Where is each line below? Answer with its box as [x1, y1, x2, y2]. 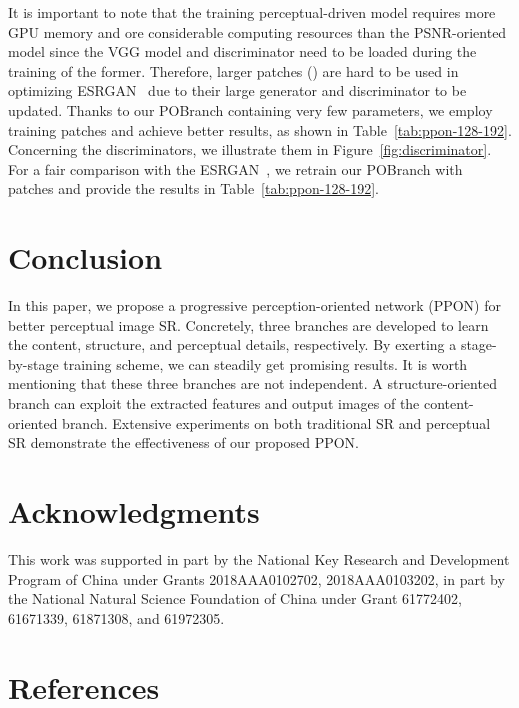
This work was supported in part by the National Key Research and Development [8, 548, 510, 569]
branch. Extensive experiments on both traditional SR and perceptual [62, 412, 491, 433]
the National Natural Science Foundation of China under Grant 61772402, [8, 588, 462, 609]
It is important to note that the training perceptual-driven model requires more [8, 2, 496, 22]
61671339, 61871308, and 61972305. [8, 607, 225, 628]
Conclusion [8, 237, 163, 278]
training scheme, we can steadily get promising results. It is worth [63, 353, 468, 374]
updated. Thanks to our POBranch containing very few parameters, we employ [8, 99, 493, 120]
